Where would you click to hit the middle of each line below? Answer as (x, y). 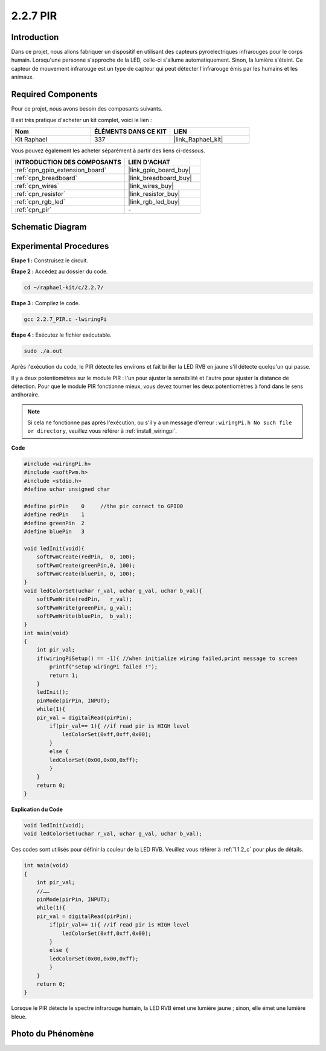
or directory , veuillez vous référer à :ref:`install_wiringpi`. (102, 431)
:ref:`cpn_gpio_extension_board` (61, 170)
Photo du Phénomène (53, 1034)
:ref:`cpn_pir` (33, 210)
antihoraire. (25, 395)
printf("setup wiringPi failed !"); (104, 667)
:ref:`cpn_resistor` (40, 194)
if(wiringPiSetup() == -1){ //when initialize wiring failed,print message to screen (167, 658)
